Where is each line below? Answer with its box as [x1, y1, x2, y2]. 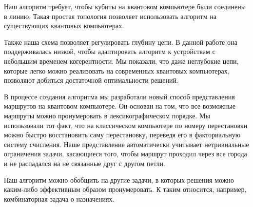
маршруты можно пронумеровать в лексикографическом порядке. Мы [4, 110, 210, 120]
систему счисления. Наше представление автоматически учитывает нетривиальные [4, 139, 249, 149]
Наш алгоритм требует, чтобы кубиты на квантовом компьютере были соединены [4, 1, 246, 11]
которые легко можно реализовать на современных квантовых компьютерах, [4, 65, 230, 75]
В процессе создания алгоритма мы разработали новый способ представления [4, 91, 235, 101]
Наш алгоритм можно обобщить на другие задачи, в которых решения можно [4, 174, 234, 185]
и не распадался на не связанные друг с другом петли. [4, 158, 165, 168]
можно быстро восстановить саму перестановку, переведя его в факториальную [4, 130, 241, 140]
